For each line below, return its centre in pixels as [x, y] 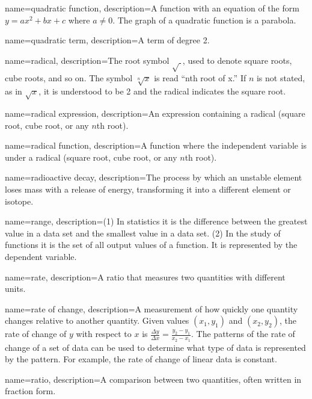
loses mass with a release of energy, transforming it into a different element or [148, 189]
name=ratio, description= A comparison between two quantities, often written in [153, 379]
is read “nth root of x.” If [200, 77]
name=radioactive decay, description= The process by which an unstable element [154, 177]
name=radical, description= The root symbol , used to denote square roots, [148, 60]
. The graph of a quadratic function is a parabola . [204, 20]
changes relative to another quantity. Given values [97, 320]
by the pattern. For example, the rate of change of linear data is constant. [141, 359]
